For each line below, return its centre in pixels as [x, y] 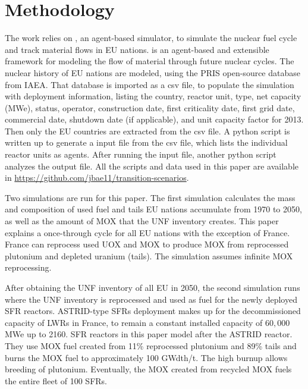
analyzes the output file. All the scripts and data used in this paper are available [152, 166]
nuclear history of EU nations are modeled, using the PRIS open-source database [153, 72]
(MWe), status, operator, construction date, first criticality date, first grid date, [150, 107]
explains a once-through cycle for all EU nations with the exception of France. [147, 232]
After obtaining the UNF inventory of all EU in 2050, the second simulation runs [153, 287]
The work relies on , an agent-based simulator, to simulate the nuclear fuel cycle [151, 38]
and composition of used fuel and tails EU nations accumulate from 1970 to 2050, [153, 209]
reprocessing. [28, 267]
